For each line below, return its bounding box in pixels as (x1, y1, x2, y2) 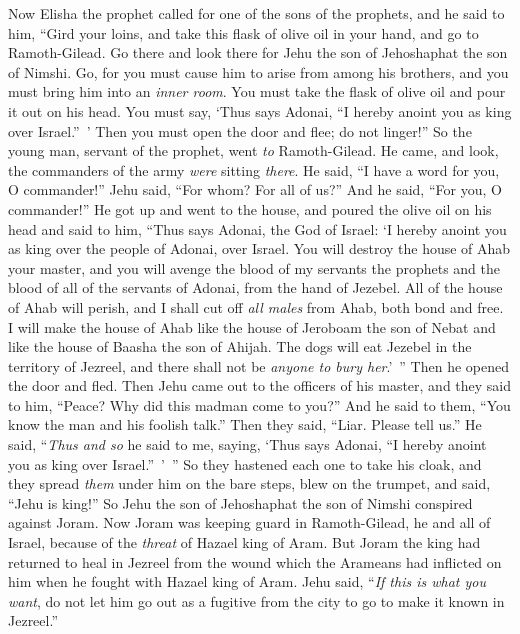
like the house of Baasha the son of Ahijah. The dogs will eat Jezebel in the (8, 336, 472, 357)
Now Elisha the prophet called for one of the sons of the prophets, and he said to (8, 3, 505, 23)
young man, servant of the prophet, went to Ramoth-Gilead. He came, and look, (8, 140, 499, 161)
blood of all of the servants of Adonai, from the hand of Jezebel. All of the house (8, 277, 503, 298)
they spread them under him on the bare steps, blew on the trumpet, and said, (8, 473, 491, 494)
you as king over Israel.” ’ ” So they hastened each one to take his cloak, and (8, 453, 482, 474)
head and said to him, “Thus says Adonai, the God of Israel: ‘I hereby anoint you (8, 218, 507, 239)
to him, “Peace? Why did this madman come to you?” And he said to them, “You (8, 394, 511, 415)
